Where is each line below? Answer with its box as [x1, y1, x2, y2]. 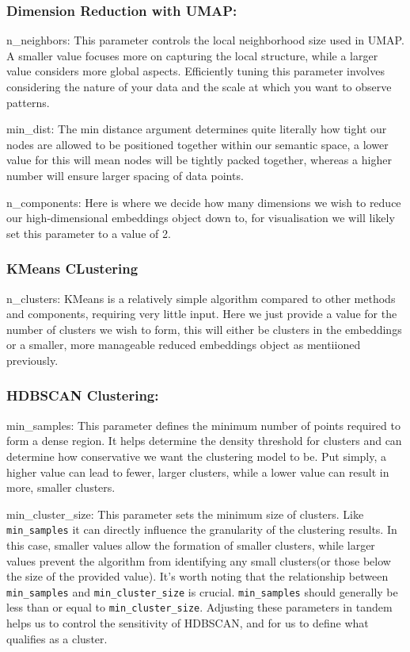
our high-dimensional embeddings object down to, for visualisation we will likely [6, 209, 395, 226]
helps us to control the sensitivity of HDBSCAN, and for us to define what [6, 615, 369, 631]
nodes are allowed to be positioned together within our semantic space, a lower [6, 136, 389, 152]
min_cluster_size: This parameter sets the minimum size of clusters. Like [6, 505, 364, 522]
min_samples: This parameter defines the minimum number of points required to [6, 416, 401, 433]
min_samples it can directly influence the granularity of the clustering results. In [6, 521, 397, 538]
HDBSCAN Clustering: [6, 385, 159, 405]
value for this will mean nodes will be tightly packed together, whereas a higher [6, 151, 392, 168]
